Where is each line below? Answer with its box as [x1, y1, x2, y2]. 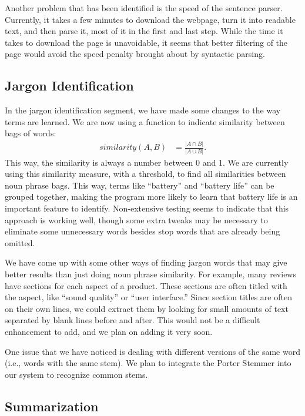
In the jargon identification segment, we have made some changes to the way [5, 104, 281, 116]
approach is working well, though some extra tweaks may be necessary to [5, 213, 268, 226]
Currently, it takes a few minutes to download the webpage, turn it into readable [5, 13, 296, 25]
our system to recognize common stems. [5, 368, 148, 380]
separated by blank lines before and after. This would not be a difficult [5, 314, 260, 326]
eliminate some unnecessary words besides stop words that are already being [5, 225, 280, 237]
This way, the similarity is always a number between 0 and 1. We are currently [5, 156, 289, 168]
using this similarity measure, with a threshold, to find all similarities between [5, 167, 286, 180]
